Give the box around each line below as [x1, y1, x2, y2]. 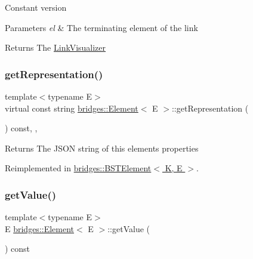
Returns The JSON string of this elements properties [5, 141, 199, 154]
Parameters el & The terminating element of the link [5, 21, 198, 33]
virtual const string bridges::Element [5, 101, 138, 114]
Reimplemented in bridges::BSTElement [5, 162, 152, 174]
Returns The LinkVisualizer [5, 41, 106, 54]
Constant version [5, 1, 67, 13]
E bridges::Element [5, 222, 75, 235]
